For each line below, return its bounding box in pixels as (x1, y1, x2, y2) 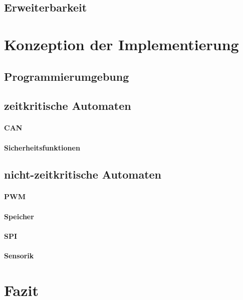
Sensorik (4, 250, 34, 261)
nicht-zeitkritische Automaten (4, 167, 162, 182)
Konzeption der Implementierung (4, 34, 239, 54)
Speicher (4, 211, 34, 221)
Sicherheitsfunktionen (4, 142, 80, 153)
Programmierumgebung (4, 68, 129, 84)
